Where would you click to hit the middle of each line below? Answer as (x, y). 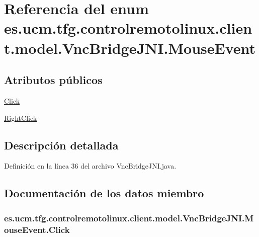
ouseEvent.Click (37, 229)
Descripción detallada (61, 145)
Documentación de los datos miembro (104, 193)
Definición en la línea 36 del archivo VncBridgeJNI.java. (90, 166)
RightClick (21, 117)
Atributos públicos (53, 80)
